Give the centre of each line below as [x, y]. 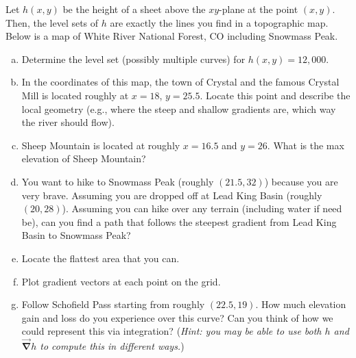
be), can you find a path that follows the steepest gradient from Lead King [179, 221]
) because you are [301, 181]
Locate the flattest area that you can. [100, 258]
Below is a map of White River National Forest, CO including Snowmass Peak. [172, 36]
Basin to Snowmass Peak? [76, 235]
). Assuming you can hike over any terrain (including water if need [202, 208]
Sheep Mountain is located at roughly [101, 145]
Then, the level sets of [52, 22]
